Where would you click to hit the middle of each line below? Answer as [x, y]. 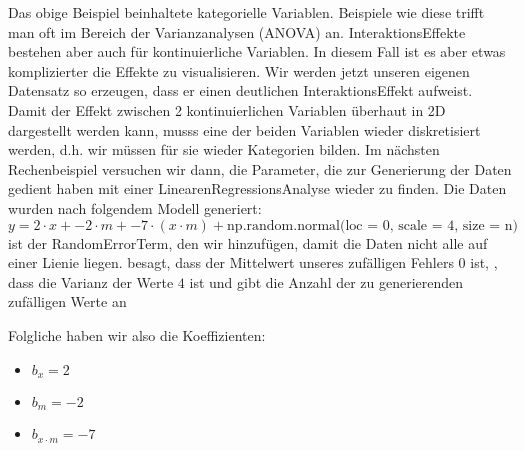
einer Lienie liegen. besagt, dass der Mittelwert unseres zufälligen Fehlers [231, 262]
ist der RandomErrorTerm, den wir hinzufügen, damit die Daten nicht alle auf [248, 242]
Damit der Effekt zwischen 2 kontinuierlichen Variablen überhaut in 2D [227, 109]
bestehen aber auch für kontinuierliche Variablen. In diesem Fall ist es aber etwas [257, 51]
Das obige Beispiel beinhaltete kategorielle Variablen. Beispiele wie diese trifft [246, 12]
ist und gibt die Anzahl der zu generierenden [326, 281]
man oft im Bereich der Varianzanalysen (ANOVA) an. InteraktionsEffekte [237, 31]
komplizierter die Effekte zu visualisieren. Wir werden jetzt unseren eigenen [239, 70]
